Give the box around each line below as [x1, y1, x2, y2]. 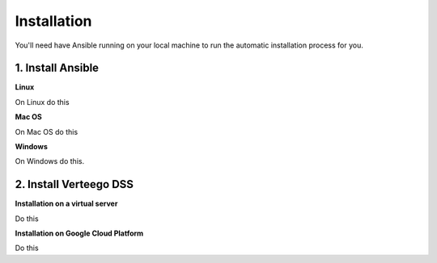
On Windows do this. [15, 157, 85, 166]
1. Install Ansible [15, 61, 100, 75]
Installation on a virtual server [15, 198, 118, 209]
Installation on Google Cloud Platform [15, 228, 144, 238]
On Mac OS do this [15, 127, 78, 136]
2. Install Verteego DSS [15, 177, 134, 191]
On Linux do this [15, 97, 70, 106]
